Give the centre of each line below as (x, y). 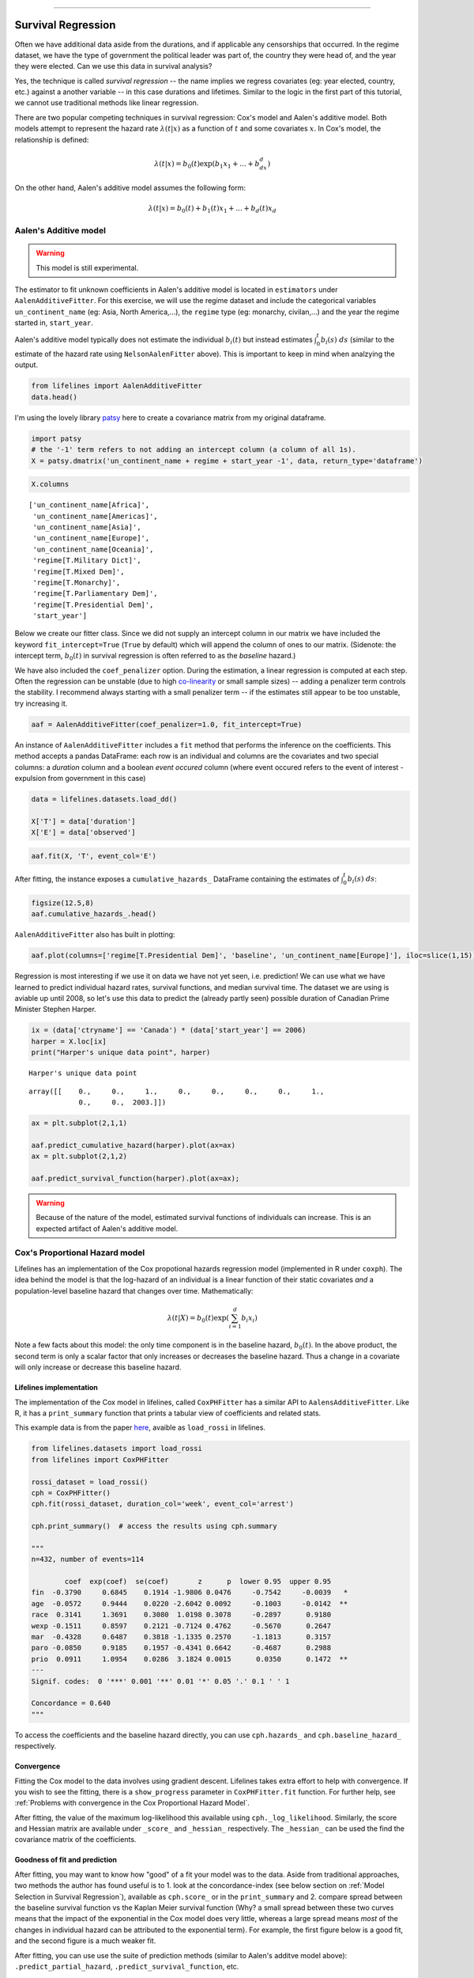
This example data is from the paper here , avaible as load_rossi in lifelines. (140, 1427)
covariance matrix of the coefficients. (75, 1840)
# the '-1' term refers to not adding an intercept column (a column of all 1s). (194, 450)
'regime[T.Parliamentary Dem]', (95, 594)
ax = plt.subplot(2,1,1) (79, 1123)
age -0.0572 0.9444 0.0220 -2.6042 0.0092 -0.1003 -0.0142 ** (190, 1603)
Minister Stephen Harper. (55, 1010)
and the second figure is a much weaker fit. (85, 1941)
